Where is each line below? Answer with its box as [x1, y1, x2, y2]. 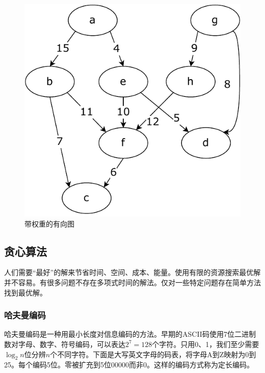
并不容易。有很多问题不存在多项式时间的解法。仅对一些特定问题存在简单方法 [4, 277, 261, 287]
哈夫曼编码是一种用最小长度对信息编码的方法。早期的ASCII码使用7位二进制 [4, 329, 256, 339]
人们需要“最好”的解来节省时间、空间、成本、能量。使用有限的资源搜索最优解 [4, 267, 261, 278]
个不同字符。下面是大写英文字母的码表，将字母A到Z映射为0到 [50, 349, 256, 359]
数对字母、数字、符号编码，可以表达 [4, 338, 125, 349]
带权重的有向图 [24, 218, 74, 229]
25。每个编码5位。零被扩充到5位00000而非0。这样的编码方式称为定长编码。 [4, 359, 254, 370]
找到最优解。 [4, 287, 47, 297]
